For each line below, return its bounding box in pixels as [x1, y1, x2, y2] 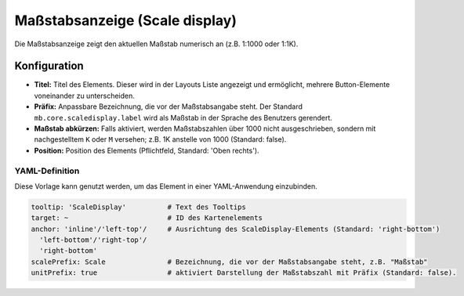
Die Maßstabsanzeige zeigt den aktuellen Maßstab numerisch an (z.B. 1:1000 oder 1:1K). [14, 39, 299, 49]
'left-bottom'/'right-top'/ [39, 236, 147, 244]
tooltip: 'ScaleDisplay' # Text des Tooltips [31, 202, 246, 211]
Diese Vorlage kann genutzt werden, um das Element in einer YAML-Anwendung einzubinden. [14, 181, 317, 191]
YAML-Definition [14, 165, 80, 176]
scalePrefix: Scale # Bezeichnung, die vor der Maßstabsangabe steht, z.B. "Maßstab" [31, 257, 428, 266]
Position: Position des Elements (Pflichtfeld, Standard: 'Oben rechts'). [34, 146, 259, 155]
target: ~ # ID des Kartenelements [31, 214, 263, 222]
